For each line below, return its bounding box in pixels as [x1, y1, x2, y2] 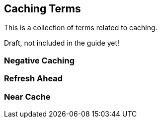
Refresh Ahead [4, 73, 63, 84]
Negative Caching [4, 55, 75, 65]
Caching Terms [4, 2, 81, 15]
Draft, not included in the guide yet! [4, 39, 120, 48]
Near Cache [4, 91, 51, 102]
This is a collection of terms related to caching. [4, 23, 158, 32]
